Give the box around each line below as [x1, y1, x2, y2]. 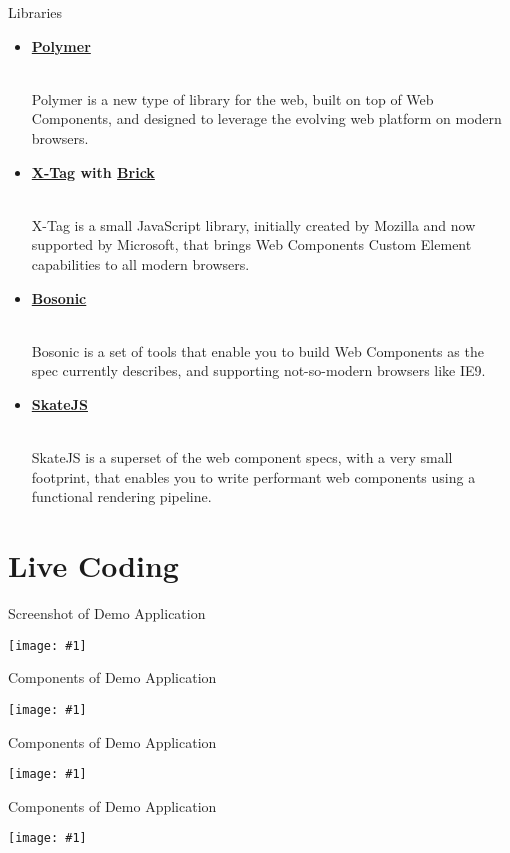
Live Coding [8, 545, 179, 586]
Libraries [8, 2, 63, 22]
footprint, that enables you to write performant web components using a [31, 466, 476, 487]
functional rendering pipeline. [31, 486, 212, 507]
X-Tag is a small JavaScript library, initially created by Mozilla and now [31, 214, 476, 235]
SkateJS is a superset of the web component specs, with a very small [31, 447, 453, 468]
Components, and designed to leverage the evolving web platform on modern [31, 108, 502, 129]
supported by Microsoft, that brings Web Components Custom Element [31, 234, 472, 255]
